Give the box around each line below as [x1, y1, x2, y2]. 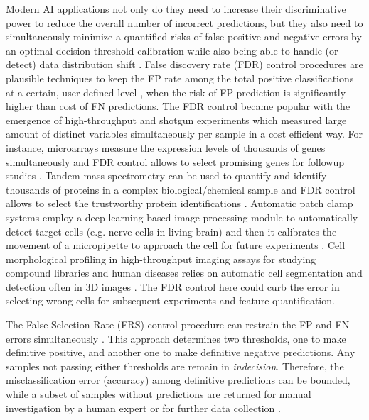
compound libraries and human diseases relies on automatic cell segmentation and [6, 265, 363, 280]
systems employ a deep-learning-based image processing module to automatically [6, 209, 358, 224]
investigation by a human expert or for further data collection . [6, 400, 281, 415]
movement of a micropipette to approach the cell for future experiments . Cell [6, 238, 346, 253]
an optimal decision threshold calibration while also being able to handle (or [6, 43, 338, 57]
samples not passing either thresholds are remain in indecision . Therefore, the [6, 358, 344, 373]
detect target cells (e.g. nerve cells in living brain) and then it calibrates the [6, 223, 337, 238]
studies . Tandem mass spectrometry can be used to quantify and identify [6, 168, 327, 183]
